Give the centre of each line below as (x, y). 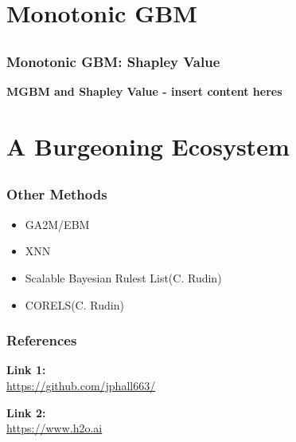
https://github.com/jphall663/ (81, 385)
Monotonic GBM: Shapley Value (113, 61)
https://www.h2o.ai (55, 428)
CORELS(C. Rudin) (74, 304)
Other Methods (57, 194)
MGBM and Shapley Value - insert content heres (144, 91)
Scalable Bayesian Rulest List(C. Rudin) (123, 277)
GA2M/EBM (57, 224)
